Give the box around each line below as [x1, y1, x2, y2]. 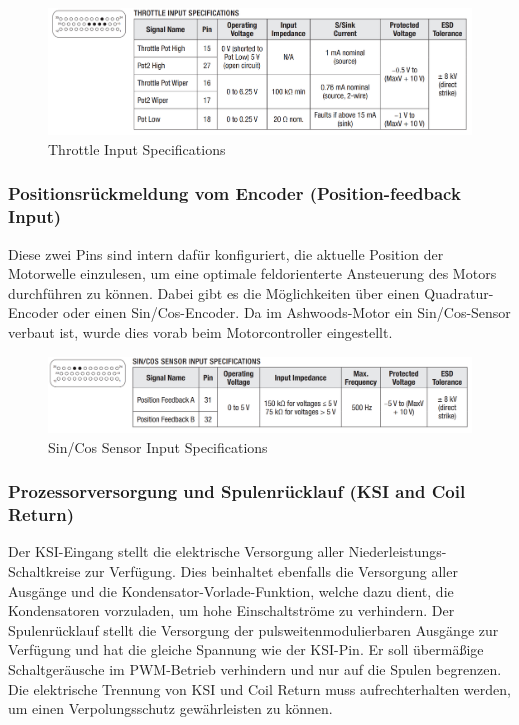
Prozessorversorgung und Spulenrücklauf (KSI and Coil [8, 479, 466, 504]
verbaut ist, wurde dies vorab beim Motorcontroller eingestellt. [8, 321, 393, 342]
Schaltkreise [8, 561, 81, 582]
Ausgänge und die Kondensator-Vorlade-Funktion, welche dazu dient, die [8, 580, 454, 601]
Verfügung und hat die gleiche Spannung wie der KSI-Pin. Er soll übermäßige [8, 639, 484, 660]
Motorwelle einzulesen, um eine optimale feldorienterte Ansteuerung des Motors [8, 263, 497, 284]
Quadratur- [424, 282, 494, 303]
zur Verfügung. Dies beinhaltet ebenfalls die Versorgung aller [85, 561, 458, 582]
